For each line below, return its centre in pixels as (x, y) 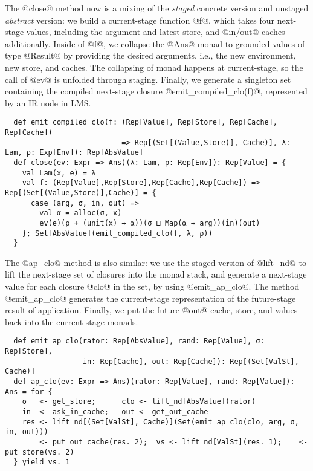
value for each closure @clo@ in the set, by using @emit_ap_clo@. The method (152, 286)
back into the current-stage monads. (72, 321)
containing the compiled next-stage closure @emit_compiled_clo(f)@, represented (156, 91)
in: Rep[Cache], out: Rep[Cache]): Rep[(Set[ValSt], (191, 361)
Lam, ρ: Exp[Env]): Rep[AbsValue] (74, 153)
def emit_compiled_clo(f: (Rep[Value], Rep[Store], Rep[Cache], (146, 122)
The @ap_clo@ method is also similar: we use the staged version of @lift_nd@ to (156, 262)
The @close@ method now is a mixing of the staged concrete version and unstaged (157, 8)
